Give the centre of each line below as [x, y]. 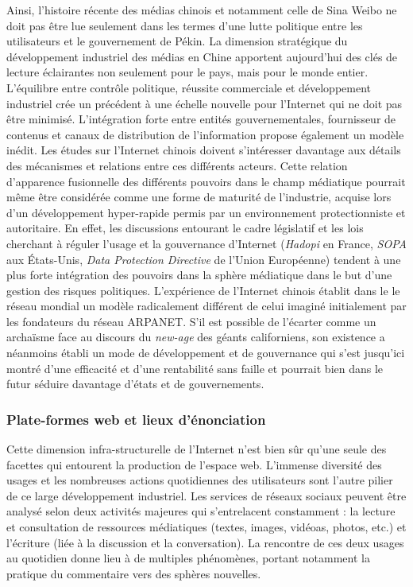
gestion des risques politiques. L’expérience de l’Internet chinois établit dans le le [203, 290]
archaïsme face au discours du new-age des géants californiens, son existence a [196, 337]
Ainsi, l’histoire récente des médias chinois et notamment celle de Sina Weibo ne [202, 10]
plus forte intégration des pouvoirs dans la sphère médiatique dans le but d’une [199, 275]
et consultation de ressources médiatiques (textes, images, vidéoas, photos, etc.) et [206, 527]
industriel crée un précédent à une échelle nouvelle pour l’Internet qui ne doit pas [205, 103]
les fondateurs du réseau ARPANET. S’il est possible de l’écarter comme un [191, 321]
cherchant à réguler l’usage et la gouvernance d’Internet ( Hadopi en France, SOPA [206, 243]
